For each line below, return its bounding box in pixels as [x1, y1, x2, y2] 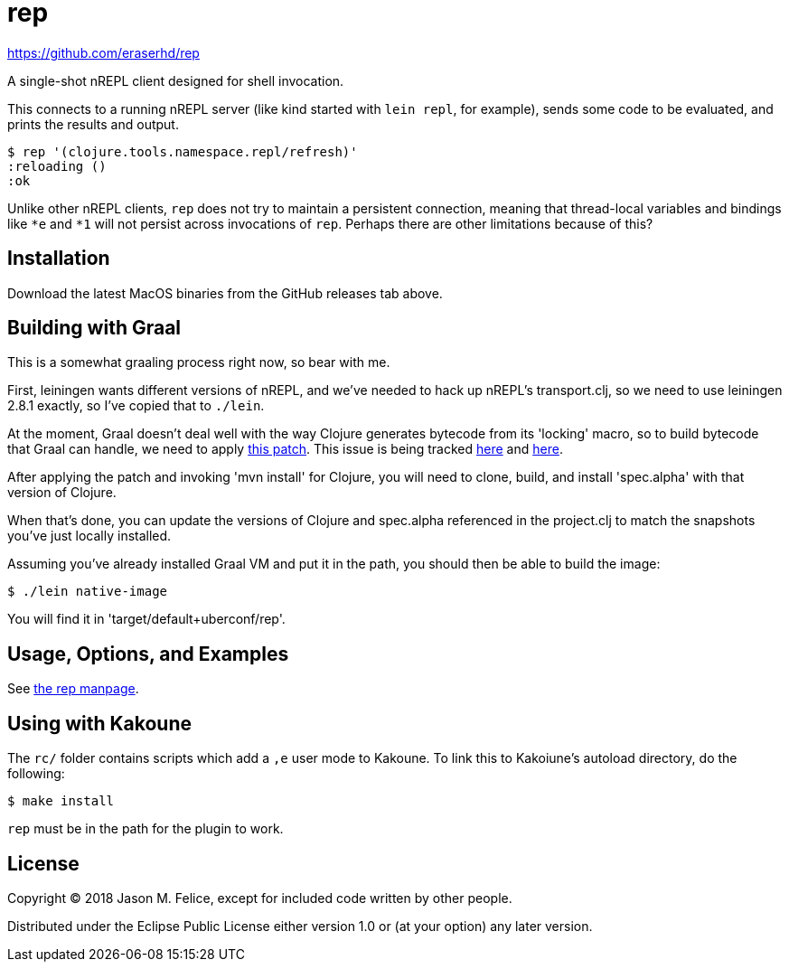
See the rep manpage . [7, 681, 139, 697]
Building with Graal [7, 316, 182, 340]
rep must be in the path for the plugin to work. [7, 821, 284, 837]
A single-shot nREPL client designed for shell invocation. [7, 72, 344, 89]
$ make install [7, 794, 115, 809]
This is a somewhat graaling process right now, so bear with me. [7, 354, 390, 371]
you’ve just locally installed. [7, 528, 172, 544]
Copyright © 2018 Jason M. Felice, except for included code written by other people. [7, 889, 512, 906]
